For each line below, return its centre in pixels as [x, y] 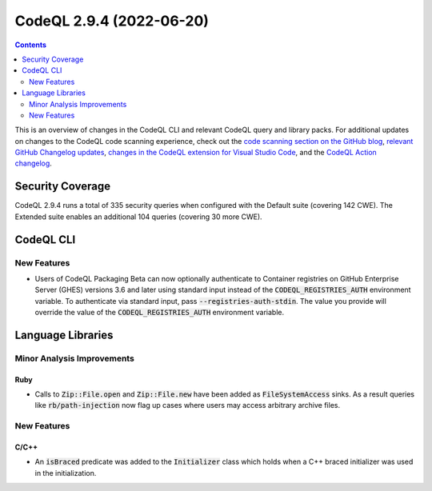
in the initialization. [66, 473]
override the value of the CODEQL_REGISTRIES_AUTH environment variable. [159, 313]
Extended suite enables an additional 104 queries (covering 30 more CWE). [139, 217]
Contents [31, 45]
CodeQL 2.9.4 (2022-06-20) [112, 21]
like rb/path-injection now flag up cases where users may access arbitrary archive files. [187, 405]
